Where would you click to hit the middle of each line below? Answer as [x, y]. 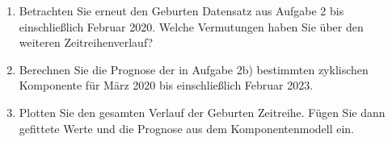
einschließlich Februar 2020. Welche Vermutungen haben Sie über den [191, 26]
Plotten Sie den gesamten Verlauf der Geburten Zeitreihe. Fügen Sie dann [202, 112]
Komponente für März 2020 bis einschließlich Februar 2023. [166, 85]
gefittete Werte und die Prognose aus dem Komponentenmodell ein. [186, 128]
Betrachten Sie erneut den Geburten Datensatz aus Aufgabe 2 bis [181, 10]
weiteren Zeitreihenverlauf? [86, 42]
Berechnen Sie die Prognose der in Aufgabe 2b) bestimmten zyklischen [194, 69]
